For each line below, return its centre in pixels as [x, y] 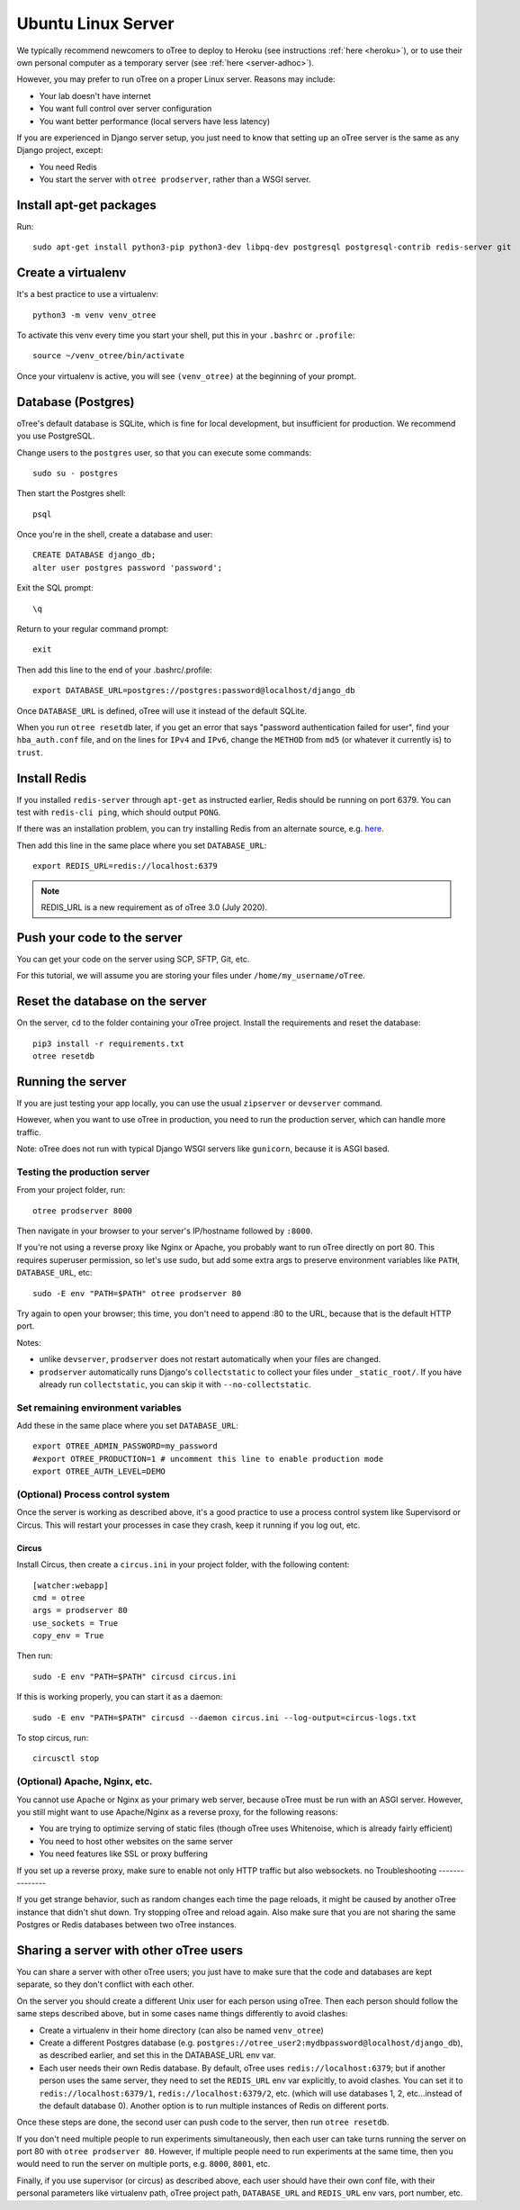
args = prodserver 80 [80, 1610]
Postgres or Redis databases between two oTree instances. [127, 1925]
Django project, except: [60, 150]
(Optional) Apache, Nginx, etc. [85, 1782]
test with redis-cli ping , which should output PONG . [119, 812]
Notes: [29, 1342]
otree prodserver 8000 [83, 1210]
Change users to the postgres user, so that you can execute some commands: [164, 452]
